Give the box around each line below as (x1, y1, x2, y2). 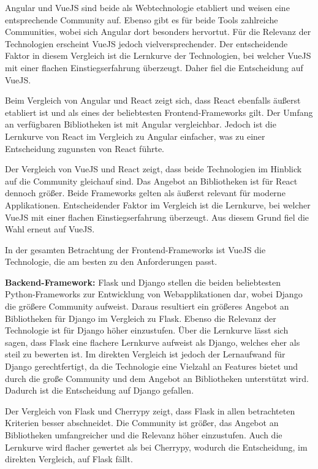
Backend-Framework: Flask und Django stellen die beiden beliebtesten (5, 275, 281, 288)
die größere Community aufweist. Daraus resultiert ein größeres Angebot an (5, 300, 289, 313)
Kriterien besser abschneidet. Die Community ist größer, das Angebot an (5, 416, 279, 429)
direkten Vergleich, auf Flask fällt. (5, 452, 133, 465)
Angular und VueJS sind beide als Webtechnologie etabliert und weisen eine (5, 1, 290, 13)
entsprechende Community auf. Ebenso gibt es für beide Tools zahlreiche (5, 13, 278, 26)
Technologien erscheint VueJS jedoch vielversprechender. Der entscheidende (5, 37, 288, 50)
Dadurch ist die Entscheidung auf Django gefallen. (5, 384, 194, 397)
